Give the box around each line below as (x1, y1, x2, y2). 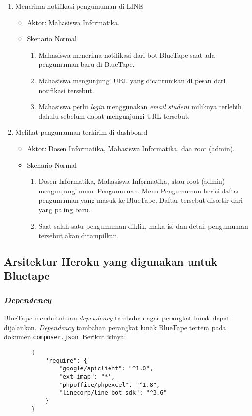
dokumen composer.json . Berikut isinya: (4, 332, 126, 342)
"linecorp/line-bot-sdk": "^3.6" (59, 389, 167, 397)
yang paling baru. (38, 204, 91, 214)
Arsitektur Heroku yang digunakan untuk (4, 254, 218, 269)
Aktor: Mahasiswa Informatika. (27, 17, 120, 27)
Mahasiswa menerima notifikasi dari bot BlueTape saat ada (38, 49, 215, 60)
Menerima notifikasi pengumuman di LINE (15, 1, 143, 11)
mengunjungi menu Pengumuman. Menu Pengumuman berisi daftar (38, 185, 240, 195)
